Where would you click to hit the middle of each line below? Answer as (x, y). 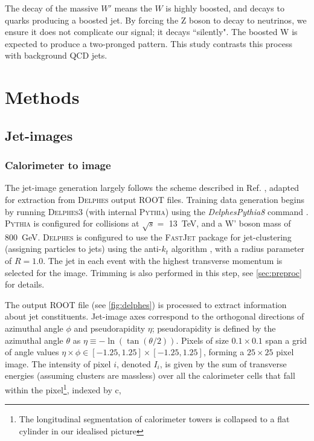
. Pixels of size (202, 340)
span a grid (286, 340)
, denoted (133, 363)
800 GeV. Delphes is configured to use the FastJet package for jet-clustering (148, 237)
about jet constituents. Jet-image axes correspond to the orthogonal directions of (155, 316)
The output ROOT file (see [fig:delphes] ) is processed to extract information (146, 304)
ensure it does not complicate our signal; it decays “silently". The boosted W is (151, 32)
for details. (25, 284)
